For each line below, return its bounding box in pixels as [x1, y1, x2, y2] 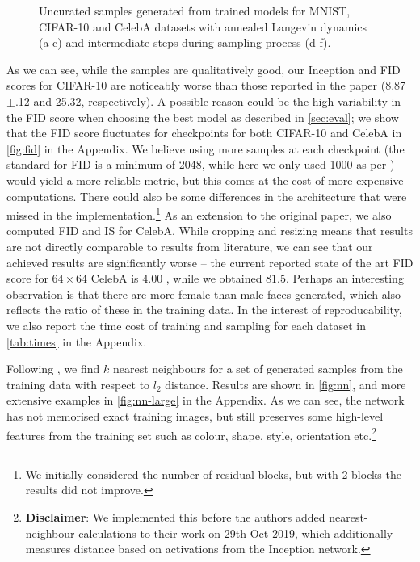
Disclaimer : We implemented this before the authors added [25, 508, 325, 525]
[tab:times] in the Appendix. [6, 333, 147, 350]
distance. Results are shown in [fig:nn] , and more [165, 375, 406, 392]
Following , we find [6, 360, 100, 377]
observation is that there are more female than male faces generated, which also [6, 285, 401, 302]
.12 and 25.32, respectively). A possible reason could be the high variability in [15, 92, 401, 109]
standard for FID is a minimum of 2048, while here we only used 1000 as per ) [6, 156, 395, 173]
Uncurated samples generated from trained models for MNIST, [39, 2, 351, 19]
